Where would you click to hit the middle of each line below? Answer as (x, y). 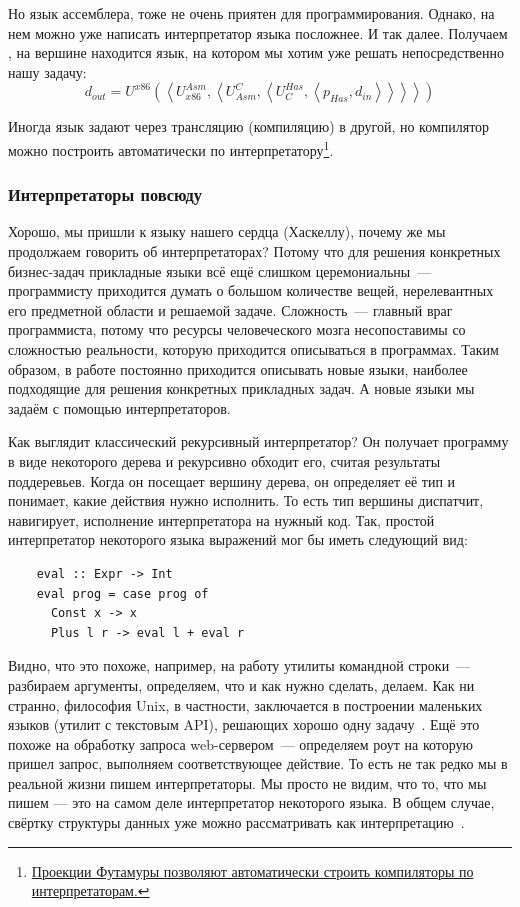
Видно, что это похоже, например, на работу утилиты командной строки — (239, 665)
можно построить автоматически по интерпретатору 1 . (171, 148)
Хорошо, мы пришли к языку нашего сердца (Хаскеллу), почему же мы (227, 231)
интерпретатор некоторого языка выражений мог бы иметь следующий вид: (238, 539)
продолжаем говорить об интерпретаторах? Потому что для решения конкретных (254, 251)
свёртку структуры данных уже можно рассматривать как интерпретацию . (236, 822)
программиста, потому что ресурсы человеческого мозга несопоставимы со (237, 329)
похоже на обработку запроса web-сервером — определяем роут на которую (241, 743)
